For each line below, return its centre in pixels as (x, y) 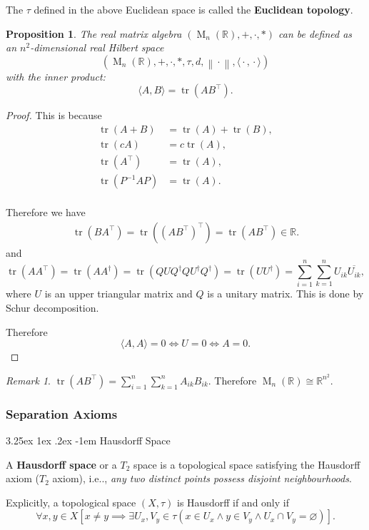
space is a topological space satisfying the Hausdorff (247, 464)
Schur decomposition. (52, 308)
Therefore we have (46, 212)
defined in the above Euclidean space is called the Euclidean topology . (193, 9)
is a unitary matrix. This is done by (285, 294)
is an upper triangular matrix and (118, 294)
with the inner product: (56, 76)
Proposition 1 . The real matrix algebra (94, 33)
